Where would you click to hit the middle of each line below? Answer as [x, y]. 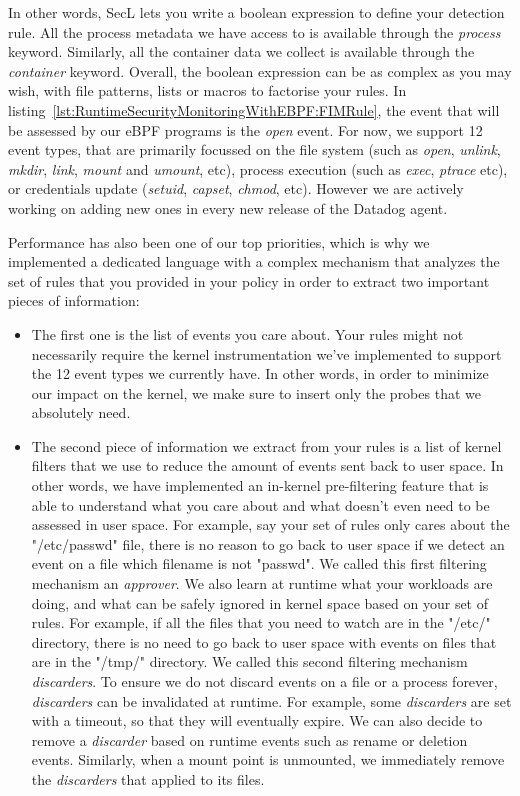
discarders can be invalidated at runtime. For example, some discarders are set [271, 700]
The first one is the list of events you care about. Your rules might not [247, 333]
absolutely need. [81, 412]
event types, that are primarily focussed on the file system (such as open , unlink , [254, 149]
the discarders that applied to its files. [148, 778]
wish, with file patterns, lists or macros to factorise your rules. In [207, 90]
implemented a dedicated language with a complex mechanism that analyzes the [254, 261]
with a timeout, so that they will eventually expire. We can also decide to [257, 720]
